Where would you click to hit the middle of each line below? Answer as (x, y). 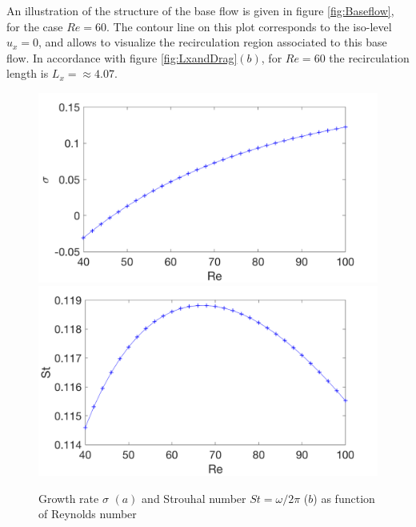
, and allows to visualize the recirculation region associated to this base (213, 42)
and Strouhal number (194, 498)
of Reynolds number (88, 514)
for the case (35, 26)
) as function (344, 498)
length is (28, 73)
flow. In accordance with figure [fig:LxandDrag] (122, 57)
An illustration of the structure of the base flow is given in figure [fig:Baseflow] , (200, 10)
